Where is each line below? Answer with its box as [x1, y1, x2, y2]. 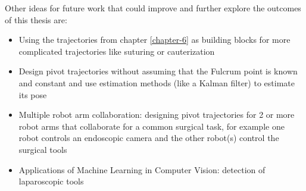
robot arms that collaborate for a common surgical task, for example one [18, 120, 285, 132]
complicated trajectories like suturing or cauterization [18, 45, 215, 57]
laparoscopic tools [18, 175, 84, 187]
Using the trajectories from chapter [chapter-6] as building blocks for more [18, 33, 291, 46]
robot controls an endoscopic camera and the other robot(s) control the [18, 131, 279, 144]
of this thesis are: [5, 13, 67, 26]
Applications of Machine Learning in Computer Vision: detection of [18, 163, 266, 176]
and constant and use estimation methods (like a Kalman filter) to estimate [18, 76, 295, 89]
